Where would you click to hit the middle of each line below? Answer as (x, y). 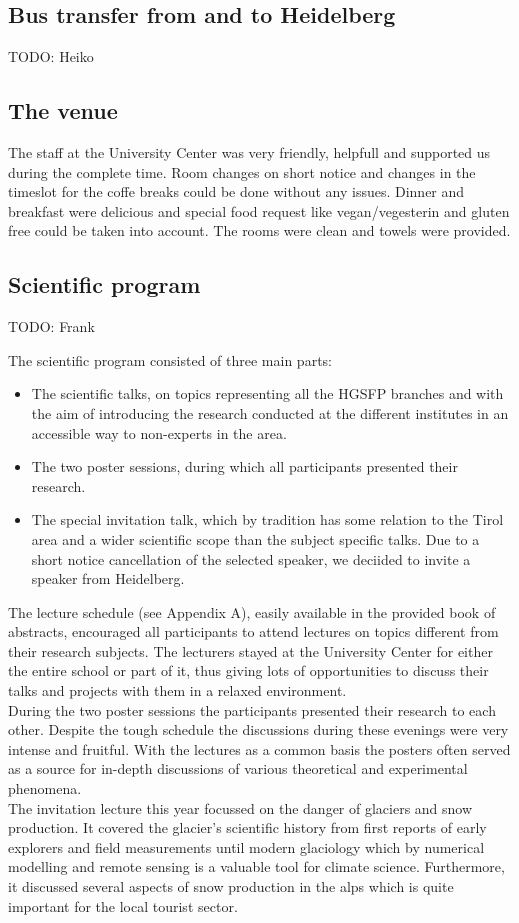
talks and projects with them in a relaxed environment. (177, 690)
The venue (63, 110)
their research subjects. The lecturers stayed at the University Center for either (250, 650)
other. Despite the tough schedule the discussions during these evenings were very (258, 729)
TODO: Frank (51, 326)
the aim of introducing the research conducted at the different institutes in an (270, 412)
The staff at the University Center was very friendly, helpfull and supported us (249, 152)
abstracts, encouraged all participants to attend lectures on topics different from (253, 631)
